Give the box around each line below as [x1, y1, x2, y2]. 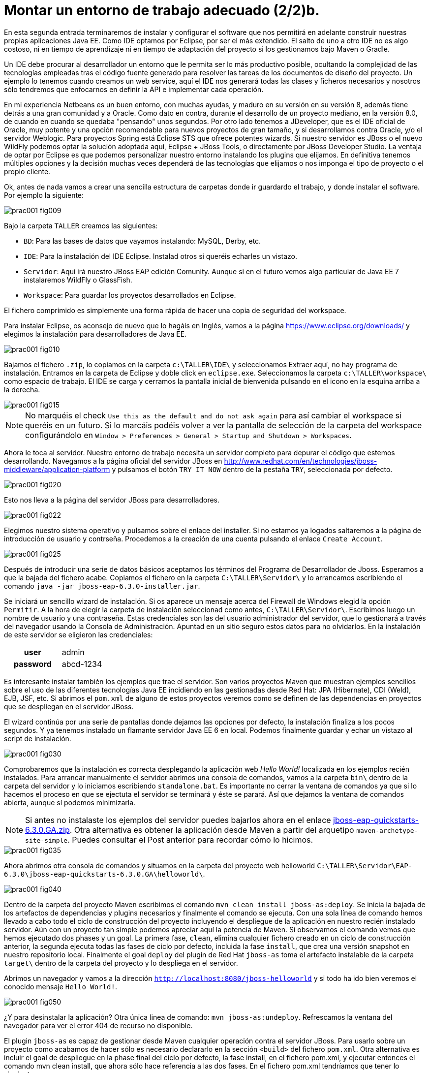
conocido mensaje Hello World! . [4, 982, 117, 991]
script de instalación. [4, 734, 71, 743]
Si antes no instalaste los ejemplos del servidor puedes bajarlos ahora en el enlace [25, 815, 331, 825]
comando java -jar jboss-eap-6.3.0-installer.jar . [4, 581, 200, 590]
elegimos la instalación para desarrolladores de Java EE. [4, 329, 187, 338]
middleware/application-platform [4, 465, 110, 473]
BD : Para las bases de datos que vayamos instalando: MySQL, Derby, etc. [24, 236, 261, 245]
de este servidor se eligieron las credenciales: [4, 630, 153, 639]
